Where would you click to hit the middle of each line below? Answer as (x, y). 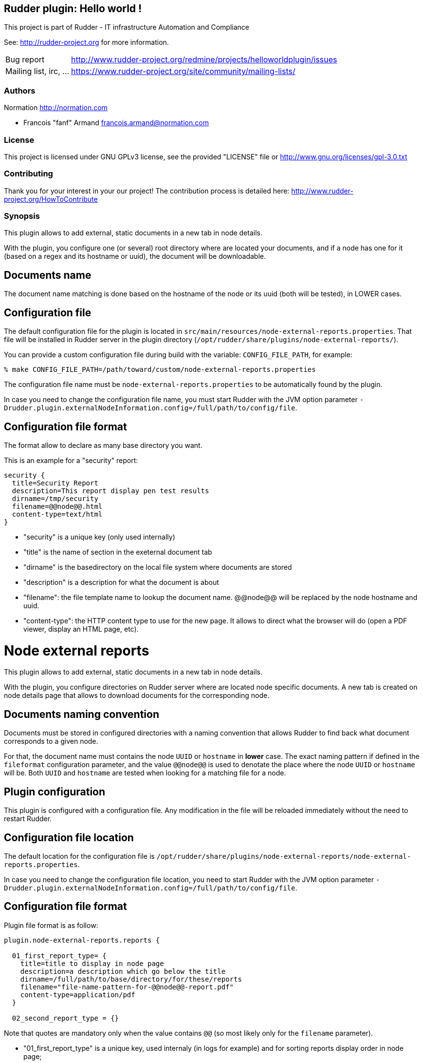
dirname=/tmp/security (55, 498)
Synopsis (22, 216)
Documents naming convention (82, 714)
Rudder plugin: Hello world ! (73, 9)
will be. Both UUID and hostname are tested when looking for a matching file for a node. (145, 773)
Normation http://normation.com (56, 108)
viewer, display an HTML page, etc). (81, 629)
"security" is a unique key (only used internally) (99, 537)
